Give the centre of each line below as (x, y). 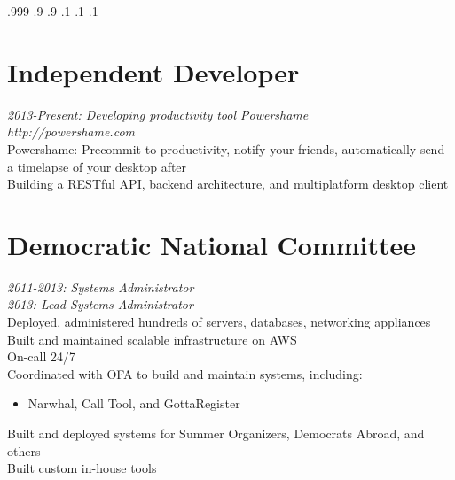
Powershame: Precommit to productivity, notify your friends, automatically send (226, 148)
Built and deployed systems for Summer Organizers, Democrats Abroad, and (216, 433)
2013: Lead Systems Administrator (100, 304)
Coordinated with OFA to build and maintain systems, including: (185, 373)
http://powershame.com (71, 132)
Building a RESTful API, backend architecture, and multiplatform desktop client (228, 184)
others (24, 450)
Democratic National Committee (212, 244)
